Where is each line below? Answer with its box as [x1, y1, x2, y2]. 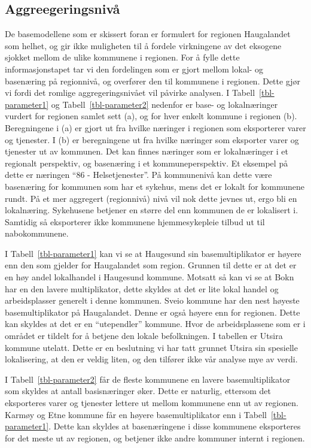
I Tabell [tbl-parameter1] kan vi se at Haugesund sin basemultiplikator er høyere [5, 247, 301, 259]
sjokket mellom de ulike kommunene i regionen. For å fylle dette [5, 51, 240, 63]
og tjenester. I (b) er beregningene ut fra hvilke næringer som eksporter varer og [5, 133, 299, 146]
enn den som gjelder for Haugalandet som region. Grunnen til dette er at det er [5, 259, 297, 271]
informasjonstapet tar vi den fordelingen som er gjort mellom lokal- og [5, 62, 264, 75]
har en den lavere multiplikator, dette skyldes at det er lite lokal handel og [5, 282, 279, 295]
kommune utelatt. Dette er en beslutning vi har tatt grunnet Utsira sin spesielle [5, 341, 298, 353]
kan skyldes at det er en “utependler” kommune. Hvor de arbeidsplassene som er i [5, 317, 306, 330]
